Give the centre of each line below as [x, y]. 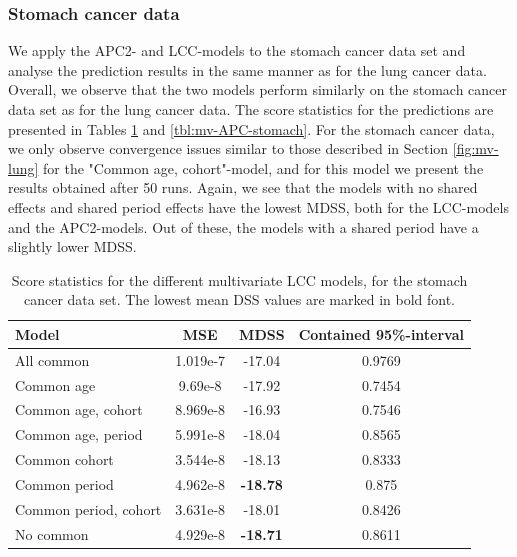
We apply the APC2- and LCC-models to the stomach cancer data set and [237, 50]
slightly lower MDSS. [72, 246]
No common [52, 533]
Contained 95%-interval [381, 333]
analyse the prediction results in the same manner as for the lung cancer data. [247, 69]
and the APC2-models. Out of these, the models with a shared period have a [243, 226]
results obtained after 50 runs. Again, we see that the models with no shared [243, 187]
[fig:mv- [475, 148]
